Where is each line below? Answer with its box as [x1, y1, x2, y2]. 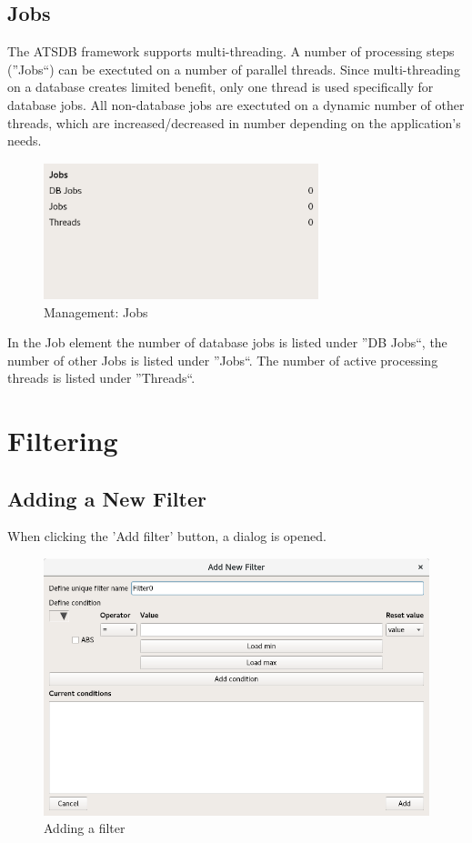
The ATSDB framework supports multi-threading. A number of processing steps [7, 42, 455, 61]
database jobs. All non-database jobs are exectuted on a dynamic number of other [7, 95, 465, 114]
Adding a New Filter [7, 484, 206, 512]
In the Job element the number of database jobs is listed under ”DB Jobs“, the [7, 333, 447, 352]
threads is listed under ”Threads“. [7, 368, 196, 387]
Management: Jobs [44, 302, 148, 321]
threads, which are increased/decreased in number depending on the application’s [7, 113, 461, 132]
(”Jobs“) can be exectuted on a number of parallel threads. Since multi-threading [7, 59, 460, 78]
